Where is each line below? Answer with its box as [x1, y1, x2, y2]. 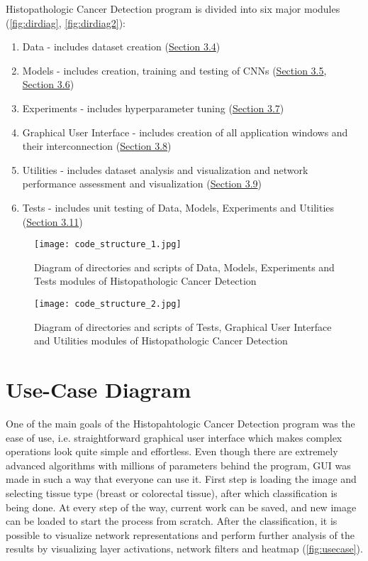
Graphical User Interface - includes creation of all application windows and [22, 124, 348, 139]
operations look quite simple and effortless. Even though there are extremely [6, 444, 338, 459]
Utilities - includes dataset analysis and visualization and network [22, 162, 308, 177]
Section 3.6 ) [22, 77, 74, 92]
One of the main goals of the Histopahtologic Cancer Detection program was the [6, 415, 355, 430]
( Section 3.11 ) [22, 214, 83, 229]
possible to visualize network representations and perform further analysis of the [6, 527, 355, 542]
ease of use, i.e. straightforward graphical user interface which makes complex [6, 430, 342, 445]
